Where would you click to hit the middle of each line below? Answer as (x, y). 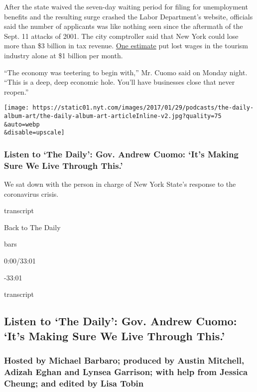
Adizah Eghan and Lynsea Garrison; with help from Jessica (126, 371)
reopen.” (16, 91)
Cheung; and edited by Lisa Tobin (74, 383)
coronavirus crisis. (31, 194)
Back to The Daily (32, 227)
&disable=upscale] (34, 133)
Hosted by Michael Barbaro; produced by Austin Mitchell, (124, 360)
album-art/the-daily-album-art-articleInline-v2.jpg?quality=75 (113, 116)
